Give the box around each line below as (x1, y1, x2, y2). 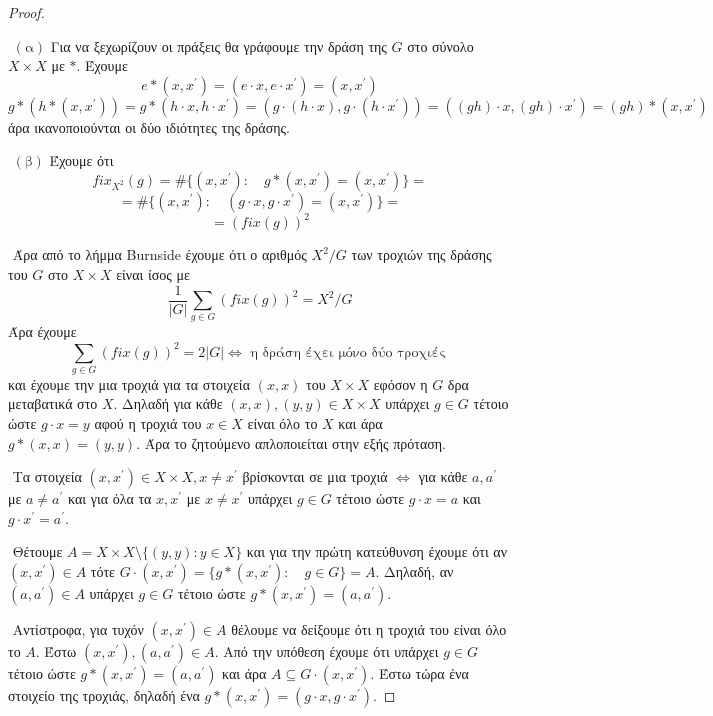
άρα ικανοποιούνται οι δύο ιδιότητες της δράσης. (8, 116, 290, 137)
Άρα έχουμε (8, 321, 77, 342)
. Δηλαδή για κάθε (113, 393, 223, 414)
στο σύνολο (407, 35, 474, 56)
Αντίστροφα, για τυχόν (12, 619, 144, 640)
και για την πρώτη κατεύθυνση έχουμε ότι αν (246, 541, 508, 562)
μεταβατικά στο (8, 393, 98, 414)
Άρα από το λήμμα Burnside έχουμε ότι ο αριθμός (12, 244, 307, 265)
